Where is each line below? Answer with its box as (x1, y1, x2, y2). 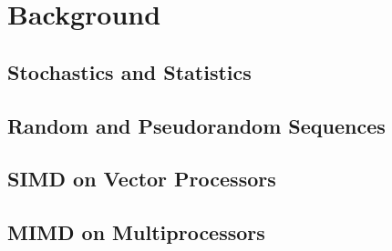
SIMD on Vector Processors (7, 165, 276, 193)
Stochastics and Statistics (7, 57, 252, 85)
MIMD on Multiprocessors (7, 218, 265, 246)
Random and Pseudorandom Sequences (7, 111, 386, 139)
